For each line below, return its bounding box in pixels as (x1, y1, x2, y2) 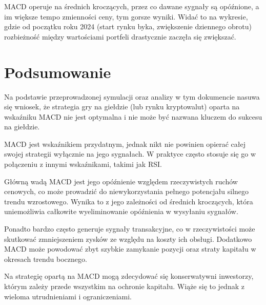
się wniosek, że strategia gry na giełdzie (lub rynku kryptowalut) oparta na (4, 101, 240, 112)
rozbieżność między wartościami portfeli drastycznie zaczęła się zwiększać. (4, 31, 236, 42)
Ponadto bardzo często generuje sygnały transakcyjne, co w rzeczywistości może (4, 223, 255, 234)
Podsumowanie (4, 61, 111, 82)
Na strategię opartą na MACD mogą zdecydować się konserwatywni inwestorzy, (4, 271, 254, 281)
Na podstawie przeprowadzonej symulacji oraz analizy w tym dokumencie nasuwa (4, 91, 260, 102)
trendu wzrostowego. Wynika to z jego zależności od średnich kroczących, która (4, 196, 253, 206)
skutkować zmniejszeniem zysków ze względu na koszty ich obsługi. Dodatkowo (4, 233, 252, 244)
